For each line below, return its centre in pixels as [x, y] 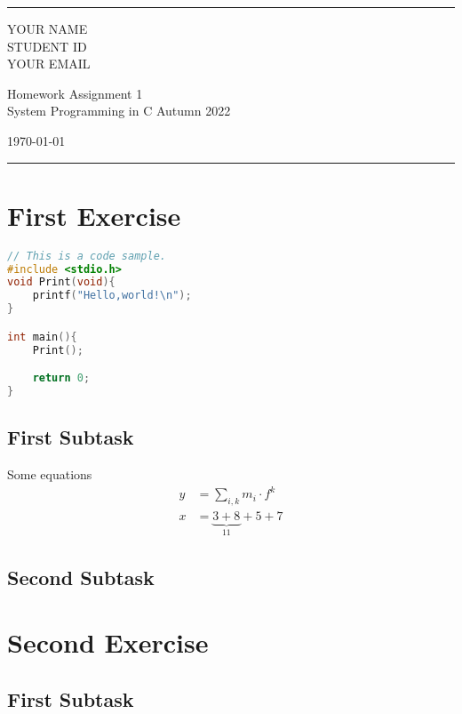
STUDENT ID [47, 46]
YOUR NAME [48, 28]
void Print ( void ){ [61, 282]
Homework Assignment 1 [75, 93]
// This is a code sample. [87, 256]
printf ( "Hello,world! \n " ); [112, 296]
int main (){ [42, 337]
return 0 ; [61, 378]
